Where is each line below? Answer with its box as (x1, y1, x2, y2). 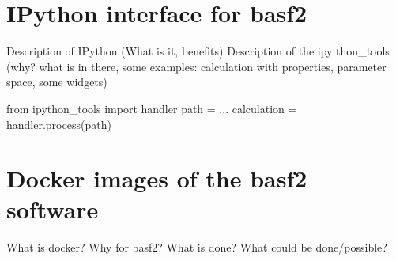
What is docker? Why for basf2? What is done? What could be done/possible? (6, 239, 387, 255)
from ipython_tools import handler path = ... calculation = (6, 100, 297, 116)
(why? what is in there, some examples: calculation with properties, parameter (6, 58, 387, 74)
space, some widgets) (6, 74, 107, 90)
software (6, 193, 99, 225)
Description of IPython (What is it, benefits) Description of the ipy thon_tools (6, 43, 390, 59)
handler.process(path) (6, 115, 111, 132)
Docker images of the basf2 (6, 162, 307, 195)
